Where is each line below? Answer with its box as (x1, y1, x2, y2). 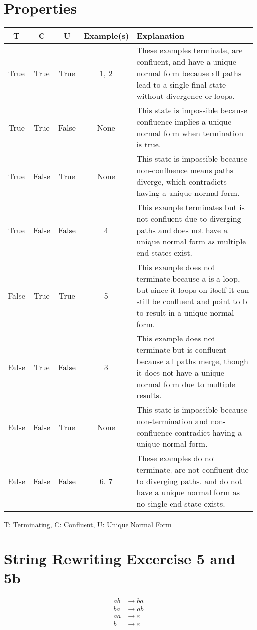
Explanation (136, 30, 185, 42)
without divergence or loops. (136, 90, 235, 102)
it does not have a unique (136, 367, 224, 379)
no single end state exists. (136, 498, 225, 510)
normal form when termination (136, 127, 244, 139)
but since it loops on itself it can (136, 284, 249, 296)
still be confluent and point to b (136, 295, 247, 307)
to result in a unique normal (136, 307, 234, 319)
